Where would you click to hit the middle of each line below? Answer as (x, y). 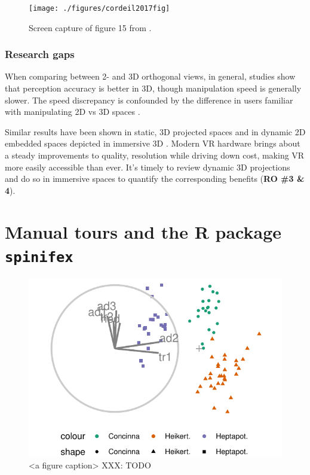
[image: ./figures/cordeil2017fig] (99, 8)
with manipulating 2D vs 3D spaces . (73, 112)
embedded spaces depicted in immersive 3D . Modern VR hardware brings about (153, 143)
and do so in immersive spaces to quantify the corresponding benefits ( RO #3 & (155, 179)
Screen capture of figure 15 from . (90, 27)
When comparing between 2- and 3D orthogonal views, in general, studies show (150, 76)
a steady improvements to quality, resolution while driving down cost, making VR (155, 155)
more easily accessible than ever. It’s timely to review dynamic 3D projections (148, 167)
